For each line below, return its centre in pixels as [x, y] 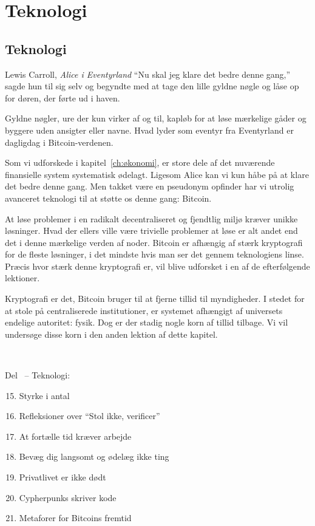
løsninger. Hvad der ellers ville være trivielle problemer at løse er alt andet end [151, 231]
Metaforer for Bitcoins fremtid [75, 518]
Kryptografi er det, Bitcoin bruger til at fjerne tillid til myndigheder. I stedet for [155, 299]
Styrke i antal [44, 395]
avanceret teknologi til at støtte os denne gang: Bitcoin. [108, 198]
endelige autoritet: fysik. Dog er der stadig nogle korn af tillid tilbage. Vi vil [147, 322]
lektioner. [22, 278]
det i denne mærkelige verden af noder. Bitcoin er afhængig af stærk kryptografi [154, 242]
